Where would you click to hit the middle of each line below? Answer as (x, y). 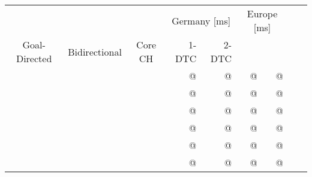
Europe (262, 13)
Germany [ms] (201, 20)
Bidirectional (95, 51)
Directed (34, 58)
